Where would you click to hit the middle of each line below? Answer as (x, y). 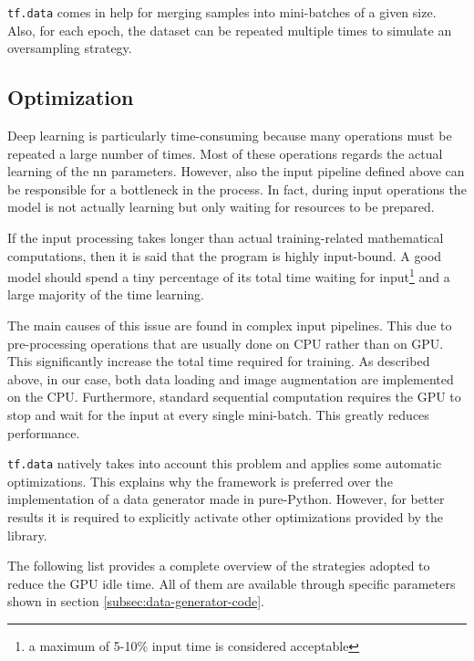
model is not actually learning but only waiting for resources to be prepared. (221, 207)
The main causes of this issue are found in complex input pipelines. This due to (230, 325)
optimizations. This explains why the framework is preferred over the (200, 481)
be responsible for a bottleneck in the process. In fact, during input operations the (237, 189)
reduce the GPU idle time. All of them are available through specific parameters (232, 583)
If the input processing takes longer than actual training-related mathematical (226, 238)
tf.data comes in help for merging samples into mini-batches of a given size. (222, 12)
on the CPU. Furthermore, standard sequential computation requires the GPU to (234, 397)
